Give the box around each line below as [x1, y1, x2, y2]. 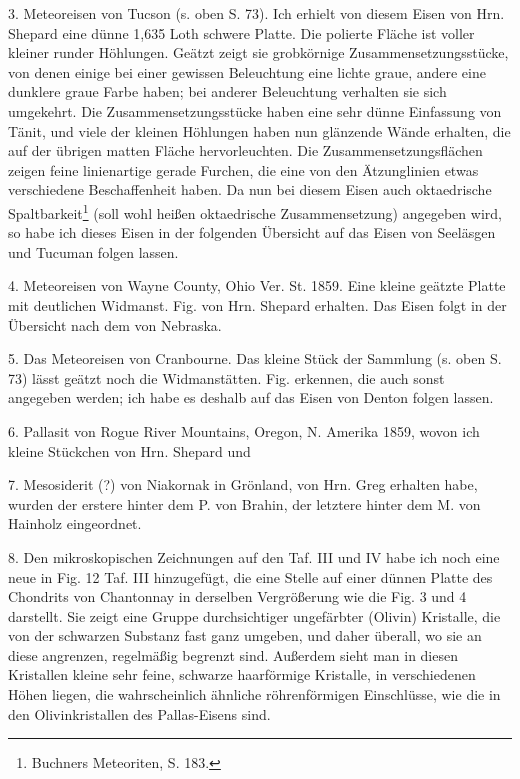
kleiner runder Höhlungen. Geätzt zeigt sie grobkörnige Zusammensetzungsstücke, [8, 42, 509, 63]
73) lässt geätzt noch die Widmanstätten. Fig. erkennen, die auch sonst [8, 367, 445, 388]
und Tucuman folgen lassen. [8, 241, 179, 262]
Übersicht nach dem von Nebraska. [8, 314, 222, 335]
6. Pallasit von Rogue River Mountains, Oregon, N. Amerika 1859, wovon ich [8, 420, 480, 441]
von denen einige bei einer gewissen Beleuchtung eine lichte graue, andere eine [8, 61, 486, 82]
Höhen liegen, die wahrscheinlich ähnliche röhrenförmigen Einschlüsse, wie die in [8, 684, 501, 705]
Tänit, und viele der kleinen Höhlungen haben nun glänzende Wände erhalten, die [8, 120, 511, 141]
